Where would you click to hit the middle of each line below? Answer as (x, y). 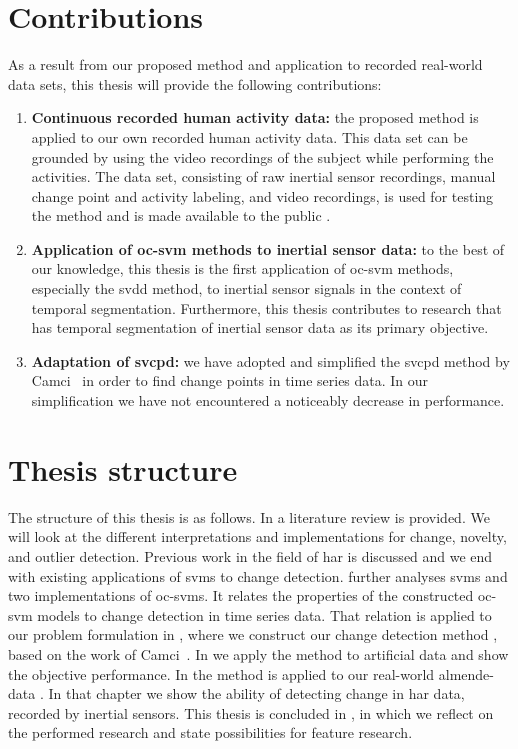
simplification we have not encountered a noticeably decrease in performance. (268, 400)
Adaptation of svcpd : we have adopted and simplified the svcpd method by (270, 360)
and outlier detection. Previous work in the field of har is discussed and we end (250, 555)
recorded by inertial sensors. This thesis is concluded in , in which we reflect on (251, 712)
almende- (466, 673)
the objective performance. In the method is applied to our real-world (221, 673)
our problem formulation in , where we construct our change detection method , (253, 634)
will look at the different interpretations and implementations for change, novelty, (257, 536)
